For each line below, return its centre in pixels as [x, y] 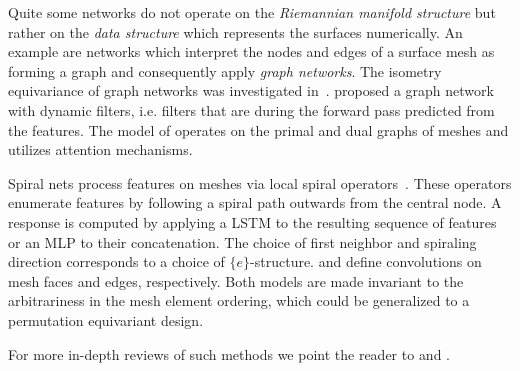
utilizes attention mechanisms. [100, 149]
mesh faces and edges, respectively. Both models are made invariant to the [236, 280]
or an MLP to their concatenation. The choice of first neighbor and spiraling [242, 241]
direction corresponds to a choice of [116, 261]
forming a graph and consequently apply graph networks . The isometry [225, 70]
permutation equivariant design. [106, 319]
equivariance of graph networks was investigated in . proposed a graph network [251, 90]
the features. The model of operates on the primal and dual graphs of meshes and [258, 129]
